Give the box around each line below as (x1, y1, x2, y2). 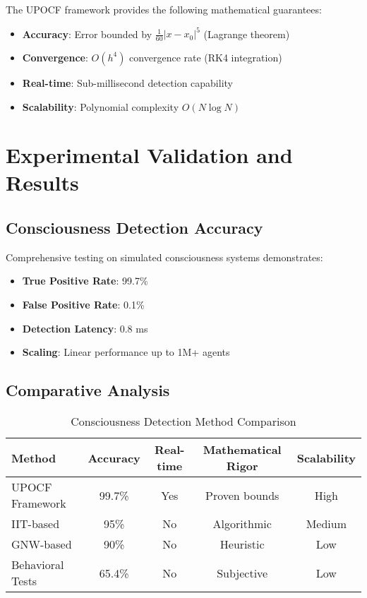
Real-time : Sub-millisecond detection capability (22, 75, 233, 90)
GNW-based (11, 536, 72, 553)
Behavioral (11, 556, 64, 573)
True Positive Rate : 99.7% (22, 273, 148, 288)
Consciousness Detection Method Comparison (71, 413, 296, 430)
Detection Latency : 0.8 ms (22, 321, 148, 335)
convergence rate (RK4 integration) (129, 49, 282, 64)
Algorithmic (212, 515, 272, 532)
